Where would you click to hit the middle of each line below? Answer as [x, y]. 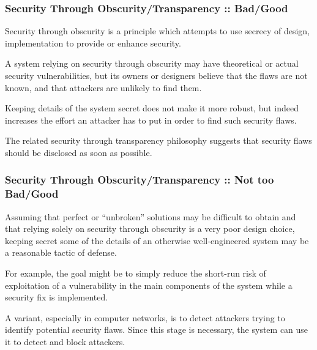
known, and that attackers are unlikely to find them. [103, 87]
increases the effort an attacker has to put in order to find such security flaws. [151, 120]
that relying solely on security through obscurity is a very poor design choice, [150, 229]
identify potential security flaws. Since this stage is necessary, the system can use [157, 330]
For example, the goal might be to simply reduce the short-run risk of [136, 273]
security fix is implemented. [57, 297]
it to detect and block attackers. [65, 342]
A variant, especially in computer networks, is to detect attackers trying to [145, 317]
